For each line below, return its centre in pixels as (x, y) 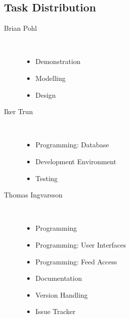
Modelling (50, 78)
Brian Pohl (21, 28)
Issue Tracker (55, 311)
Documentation (59, 278)
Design (45, 95)
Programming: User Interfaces (81, 244)
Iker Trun (19, 111)
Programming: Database (72, 145)
